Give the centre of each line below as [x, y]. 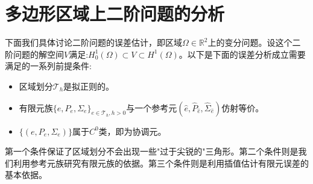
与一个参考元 [152, 107]
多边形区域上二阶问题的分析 [115, 14]
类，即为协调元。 [132, 131]
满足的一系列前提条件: [48, 66]
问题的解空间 [38, 54]
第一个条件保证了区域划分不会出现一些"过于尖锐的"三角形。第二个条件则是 [152, 151]
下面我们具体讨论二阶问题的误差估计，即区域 [93, 42]
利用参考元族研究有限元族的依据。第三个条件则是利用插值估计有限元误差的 [161, 163]
